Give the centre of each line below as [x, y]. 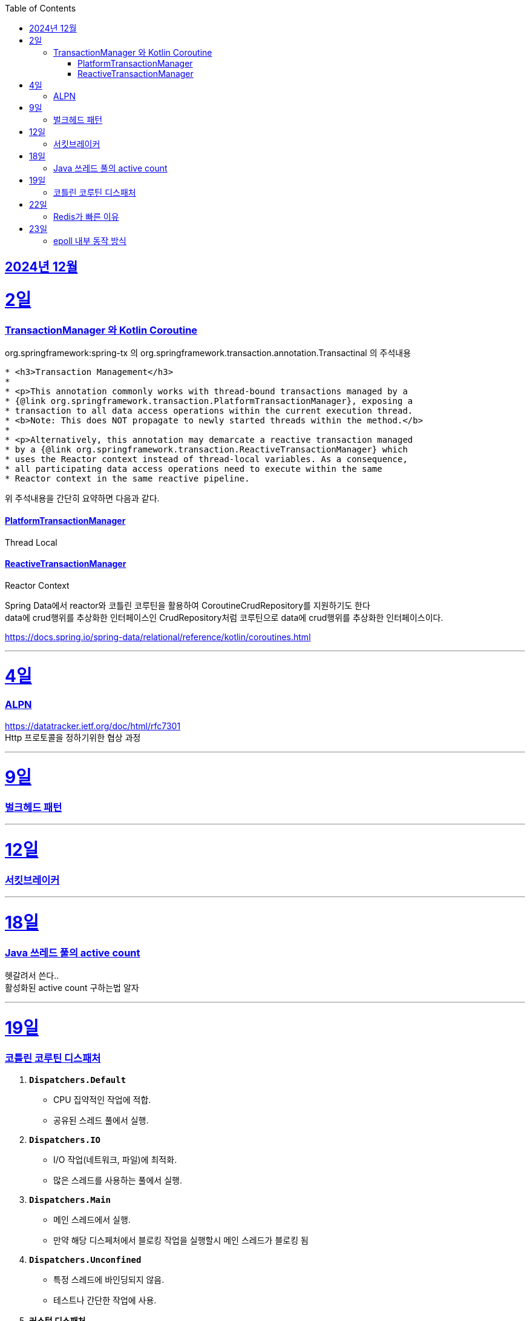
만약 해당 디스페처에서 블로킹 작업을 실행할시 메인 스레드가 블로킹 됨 [181, 1240]
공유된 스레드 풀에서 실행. [101, 1121]
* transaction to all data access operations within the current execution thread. [209, 411]
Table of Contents [41, 8]
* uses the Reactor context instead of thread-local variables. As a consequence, [206, 459]
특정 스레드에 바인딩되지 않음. [109, 1280]
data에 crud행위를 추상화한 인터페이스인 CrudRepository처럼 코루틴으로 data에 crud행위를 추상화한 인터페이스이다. [224, 617]
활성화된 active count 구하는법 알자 [72, 988]
